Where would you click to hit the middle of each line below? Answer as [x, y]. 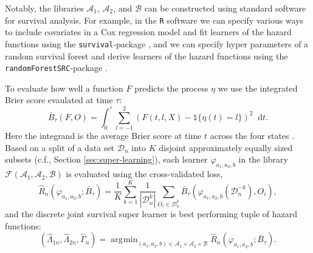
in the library [263, 159]
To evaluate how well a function [64, 88]
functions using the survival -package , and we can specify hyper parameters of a [157, 43]
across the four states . [252, 136]
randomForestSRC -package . [56, 68]
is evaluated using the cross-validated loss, [144, 174]
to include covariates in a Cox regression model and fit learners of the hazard [148, 32]
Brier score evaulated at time [59, 100]
